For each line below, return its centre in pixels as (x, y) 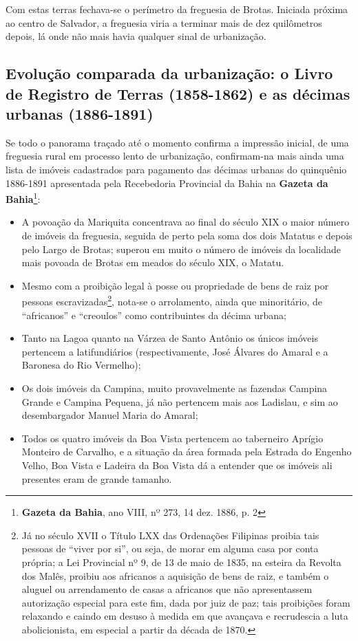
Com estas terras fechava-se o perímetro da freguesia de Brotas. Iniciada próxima (177, 9)
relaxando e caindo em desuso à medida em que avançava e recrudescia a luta (185, 616)
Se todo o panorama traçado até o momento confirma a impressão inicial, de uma (177, 142)
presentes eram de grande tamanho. (97, 478)
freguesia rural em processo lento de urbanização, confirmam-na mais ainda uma (175, 156)
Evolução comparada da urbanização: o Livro (169, 73)
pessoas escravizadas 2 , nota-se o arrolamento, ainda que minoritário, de (172, 301)
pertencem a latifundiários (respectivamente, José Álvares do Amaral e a (175, 351)
